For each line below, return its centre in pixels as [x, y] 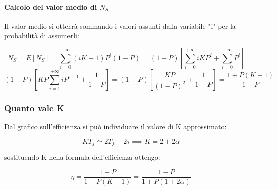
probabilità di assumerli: [42, 35]
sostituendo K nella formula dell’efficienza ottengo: [82, 157]
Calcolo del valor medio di [51, 6]
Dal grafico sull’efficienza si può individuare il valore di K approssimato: [115, 127]
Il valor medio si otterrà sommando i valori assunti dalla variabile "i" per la [120, 25]
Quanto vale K [34, 108]
